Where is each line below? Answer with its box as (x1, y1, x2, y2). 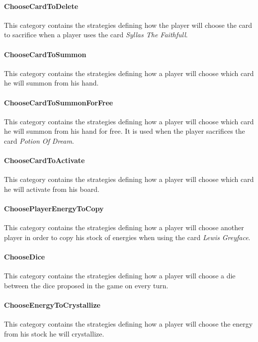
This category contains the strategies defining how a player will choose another (4, 222, 244, 233)
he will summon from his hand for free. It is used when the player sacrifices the (4, 126, 245, 136)
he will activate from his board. (4, 183, 99, 194)
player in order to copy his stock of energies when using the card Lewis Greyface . (4, 232, 251, 242)
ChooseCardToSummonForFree (4, 97, 113, 107)
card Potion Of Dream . (4, 135, 74, 146)
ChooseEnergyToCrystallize (4, 300, 100, 310)
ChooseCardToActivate (4, 155, 85, 166)
